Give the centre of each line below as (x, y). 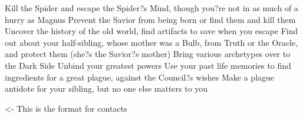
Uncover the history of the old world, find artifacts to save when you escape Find (151, 31)
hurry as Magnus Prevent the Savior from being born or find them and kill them (150, 19)
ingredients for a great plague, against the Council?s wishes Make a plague (140, 77)
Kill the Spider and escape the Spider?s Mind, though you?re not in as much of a (151, 8)
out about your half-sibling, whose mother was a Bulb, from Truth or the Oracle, (151, 42)
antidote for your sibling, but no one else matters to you (106, 88)
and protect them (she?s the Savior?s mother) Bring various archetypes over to (148, 54)
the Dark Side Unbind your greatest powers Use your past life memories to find (148, 65)
